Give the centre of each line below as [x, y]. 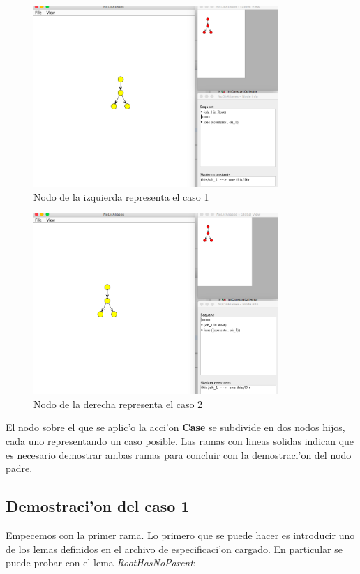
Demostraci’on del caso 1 [98, 506]
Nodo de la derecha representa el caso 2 [118, 403]
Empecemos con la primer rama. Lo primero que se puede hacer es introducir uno [180, 535]
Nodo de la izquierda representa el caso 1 [121, 196]
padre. [19, 468]
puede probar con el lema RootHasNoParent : [101, 562]
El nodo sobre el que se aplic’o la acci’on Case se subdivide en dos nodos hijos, [175, 427]
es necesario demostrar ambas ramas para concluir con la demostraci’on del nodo [179, 454]
